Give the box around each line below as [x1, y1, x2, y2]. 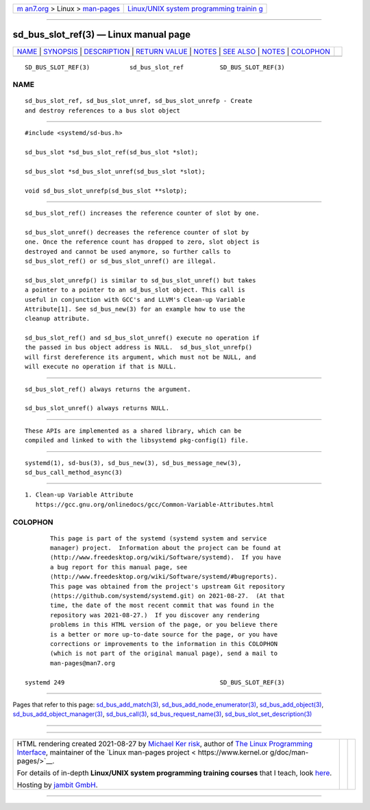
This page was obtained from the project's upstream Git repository [50, 582, 285, 590]
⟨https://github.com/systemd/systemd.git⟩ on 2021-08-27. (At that [50, 592, 285, 600]
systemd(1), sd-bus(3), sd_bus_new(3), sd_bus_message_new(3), [25, 459, 242, 466]
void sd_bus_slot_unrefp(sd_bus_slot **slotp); [25, 187, 188, 195]
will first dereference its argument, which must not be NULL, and [25, 353, 256, 361]
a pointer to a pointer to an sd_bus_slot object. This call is [25, 286, 246, 294]
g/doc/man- [269, 748, 309, 757]
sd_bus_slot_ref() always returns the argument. [25, 385, 191, 393]
